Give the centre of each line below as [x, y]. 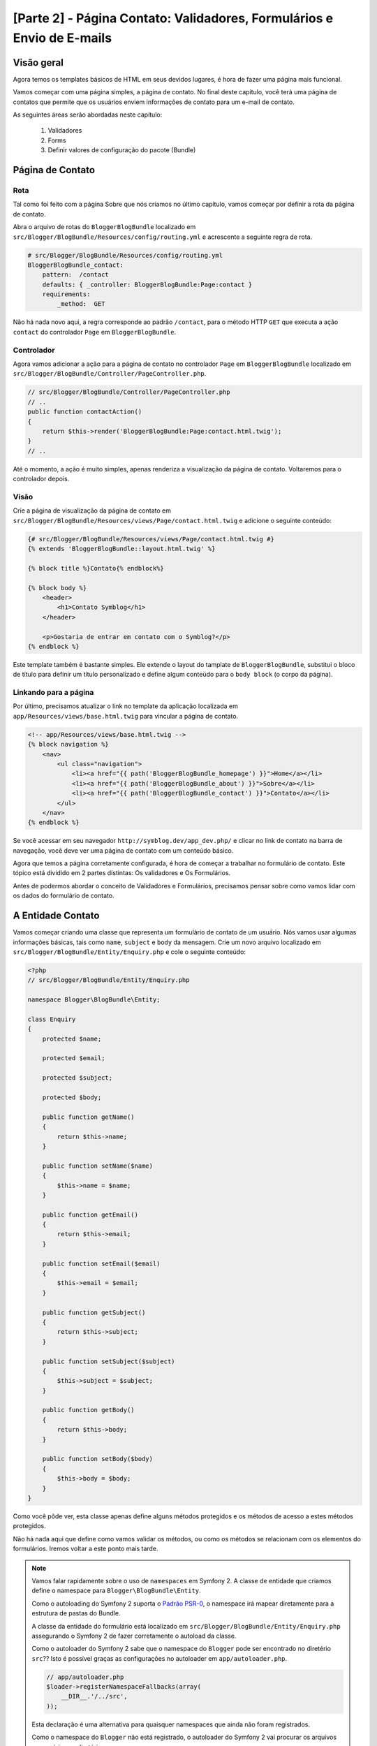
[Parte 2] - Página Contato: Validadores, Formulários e [173, 18]
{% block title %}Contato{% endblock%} [96, 568]
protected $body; [72, 1097]
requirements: [66, 294]
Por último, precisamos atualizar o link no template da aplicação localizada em [126, 706]
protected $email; [74, 1058]
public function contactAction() [85, 412]
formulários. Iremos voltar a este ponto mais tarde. [86, 1549]
